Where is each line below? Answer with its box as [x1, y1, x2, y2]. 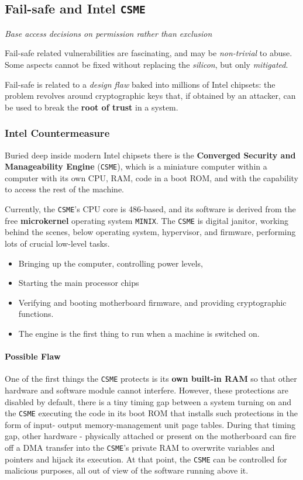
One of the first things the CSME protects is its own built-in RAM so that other [5, 372, 297, 385]
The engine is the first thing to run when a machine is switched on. [18, 327, 260, 339]
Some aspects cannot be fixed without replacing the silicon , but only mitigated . [5, 58, 288, 70]
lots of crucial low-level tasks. [5, 237, 110, 249]
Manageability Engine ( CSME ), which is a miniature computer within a [5, 160, 267, 172]
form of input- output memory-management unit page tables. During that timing [5, 418, 296, 430]
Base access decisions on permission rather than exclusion [5, 27, 212, 39]
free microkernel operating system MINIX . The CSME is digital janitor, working [5, 214, 288, 226]
